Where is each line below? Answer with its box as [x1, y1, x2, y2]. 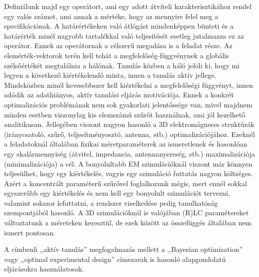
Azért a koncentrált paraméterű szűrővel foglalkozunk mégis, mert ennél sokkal [4, 178, 247, 188]
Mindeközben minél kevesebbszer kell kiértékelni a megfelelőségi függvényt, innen [4, 79, 253, 90]
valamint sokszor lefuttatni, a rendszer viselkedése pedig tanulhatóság [4, 197, 218, 208]
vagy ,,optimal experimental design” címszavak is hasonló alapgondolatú [4, 253, 226, 264]
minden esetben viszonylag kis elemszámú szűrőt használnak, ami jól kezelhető [4, 109, 245, 119]
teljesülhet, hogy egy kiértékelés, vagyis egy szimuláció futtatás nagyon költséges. [4, 168, 253, 179]
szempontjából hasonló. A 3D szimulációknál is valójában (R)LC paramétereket [4, 207, 249, 218]
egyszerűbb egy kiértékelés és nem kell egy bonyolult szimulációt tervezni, [4, 188, 230, 198]
